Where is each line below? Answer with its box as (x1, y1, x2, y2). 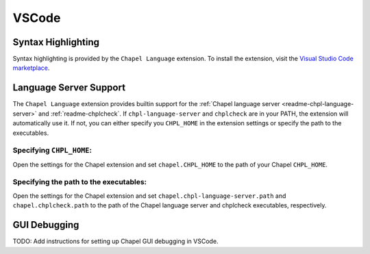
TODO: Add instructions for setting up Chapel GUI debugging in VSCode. (12, 237, 219, 246)
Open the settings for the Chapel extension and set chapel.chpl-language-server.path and (12, 192, 286, 200)
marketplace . (12, 64, 50, 72)
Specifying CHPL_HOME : (12, 146, 92, 155)
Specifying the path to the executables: (12, 177, 147, 187)
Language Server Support (12, 82, 126, 94)
